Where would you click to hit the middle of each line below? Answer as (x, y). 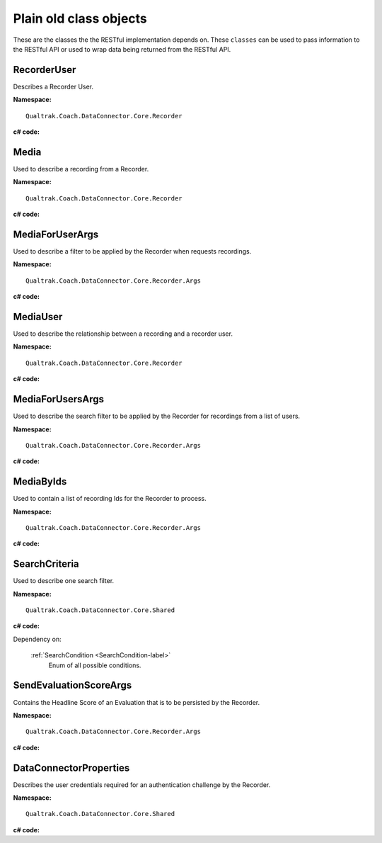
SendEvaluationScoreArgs (73, 685)
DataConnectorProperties (71, 768)
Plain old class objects (80, 18)
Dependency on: (37, 639)
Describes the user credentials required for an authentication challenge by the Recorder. (142, 785)
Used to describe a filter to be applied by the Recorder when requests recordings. (132, 251)
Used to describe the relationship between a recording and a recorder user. (123, 334)
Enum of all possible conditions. (95, 665)
